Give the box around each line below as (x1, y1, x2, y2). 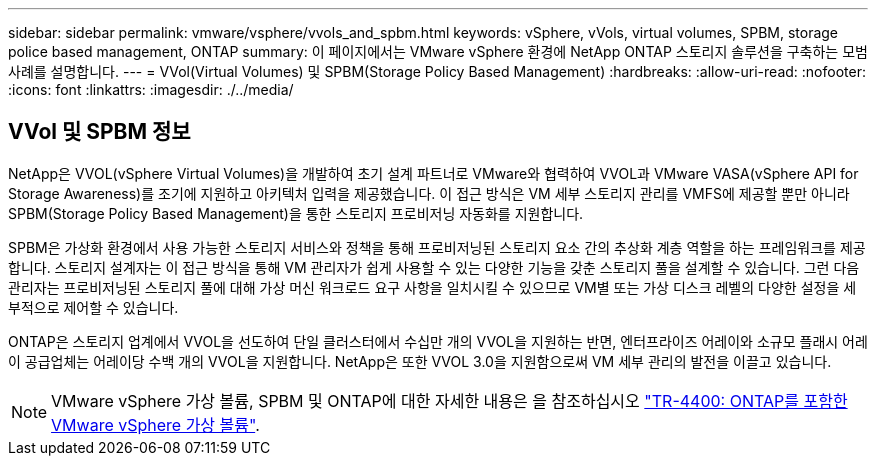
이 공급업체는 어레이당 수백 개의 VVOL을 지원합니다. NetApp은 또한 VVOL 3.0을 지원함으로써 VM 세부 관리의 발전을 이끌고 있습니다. (8, 352, 832, 370)
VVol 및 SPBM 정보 (8, 119, 191, 145)
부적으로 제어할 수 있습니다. (8, 298, 179, 316)
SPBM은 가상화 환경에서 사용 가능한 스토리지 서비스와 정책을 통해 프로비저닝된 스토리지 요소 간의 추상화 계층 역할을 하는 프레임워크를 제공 (8, 238, 866, 256)
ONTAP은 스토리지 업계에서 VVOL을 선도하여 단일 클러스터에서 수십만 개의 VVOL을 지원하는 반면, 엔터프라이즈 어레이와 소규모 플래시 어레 (8, 332, 868, 350)
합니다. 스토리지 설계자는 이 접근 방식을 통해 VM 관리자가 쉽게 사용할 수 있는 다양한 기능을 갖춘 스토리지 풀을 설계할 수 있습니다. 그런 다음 (8, 258, 860, 276)
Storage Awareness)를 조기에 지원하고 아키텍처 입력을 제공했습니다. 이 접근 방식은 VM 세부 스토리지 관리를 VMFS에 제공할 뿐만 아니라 (8, 184, 850, 202)
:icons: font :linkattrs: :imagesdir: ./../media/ (8, 81, 294, 98)
